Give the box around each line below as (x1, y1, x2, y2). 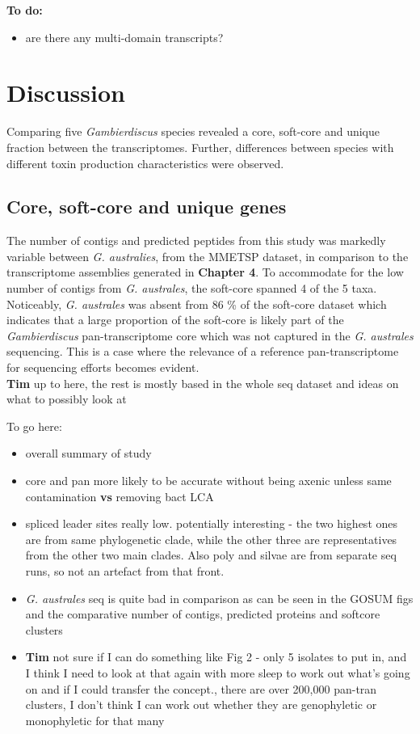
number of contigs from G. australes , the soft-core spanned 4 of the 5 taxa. (6, 280, 377, 297)
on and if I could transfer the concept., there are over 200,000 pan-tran (25, 680, 377, 697)
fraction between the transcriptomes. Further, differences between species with (6, 138, 394, 155)
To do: (6, 2, 43, 18)
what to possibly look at (6, 390, 127, 407)
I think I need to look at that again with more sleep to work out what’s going (25, 664, 410, 681)
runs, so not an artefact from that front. (25, 562, 225, 579)
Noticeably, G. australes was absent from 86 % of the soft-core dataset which (6, 295, 387, 312)
